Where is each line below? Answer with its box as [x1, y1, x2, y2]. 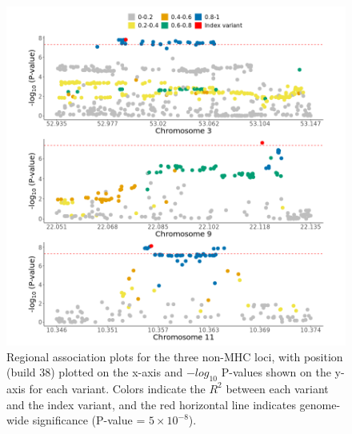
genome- [299, 396, 341, 412]
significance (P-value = [32, 412, 146, 428]
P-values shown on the [221, 364, 331, 380]
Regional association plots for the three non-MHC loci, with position [6, 348, 343, 364]
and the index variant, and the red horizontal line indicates [6, 396, 296, 412]
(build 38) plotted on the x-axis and [6, 364, 183, 380]
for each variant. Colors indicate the [29, 380, 206, 396]
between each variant [226, 380, 329, 396]
